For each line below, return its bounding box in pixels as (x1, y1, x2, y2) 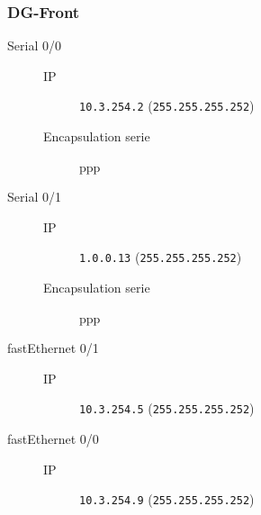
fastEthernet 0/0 (7, 429, 99, 448)
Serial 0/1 (7, 187, 61, 206)
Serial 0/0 (7, 36, 61, 55)
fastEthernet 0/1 (7, 339, 99, 357)
